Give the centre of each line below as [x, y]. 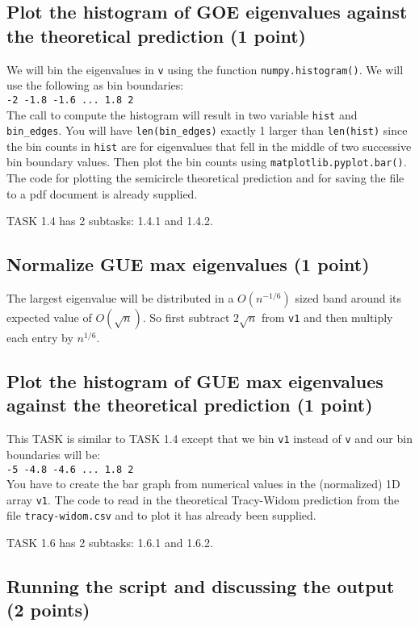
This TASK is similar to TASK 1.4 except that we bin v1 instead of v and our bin [209, 439]
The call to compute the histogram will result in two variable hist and [182, 114]
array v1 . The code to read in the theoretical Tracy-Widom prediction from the [203, 499]
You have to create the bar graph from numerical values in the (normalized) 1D [203, 484]
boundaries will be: [54, 454]
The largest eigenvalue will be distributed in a [120, 298]
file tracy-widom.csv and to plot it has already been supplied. [161, 515]
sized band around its [348, 298]
